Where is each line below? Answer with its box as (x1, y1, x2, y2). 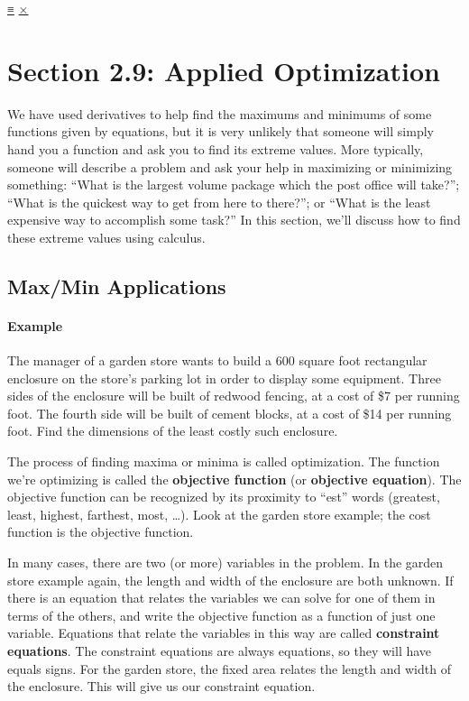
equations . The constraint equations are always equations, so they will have (7, 641, 432, 659)
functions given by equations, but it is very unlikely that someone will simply (7, 122, 434, 141)
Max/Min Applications (7, 272, 226, 300)
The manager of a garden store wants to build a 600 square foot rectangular (7, 351, 428, 370)
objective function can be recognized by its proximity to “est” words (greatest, (7, 487, 440, 506)
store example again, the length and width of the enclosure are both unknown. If (7, 570, 454, 589)
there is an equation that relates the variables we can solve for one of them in (7, 588, 436, 607)
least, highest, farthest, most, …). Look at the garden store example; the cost (7, 504, 431, 523)
